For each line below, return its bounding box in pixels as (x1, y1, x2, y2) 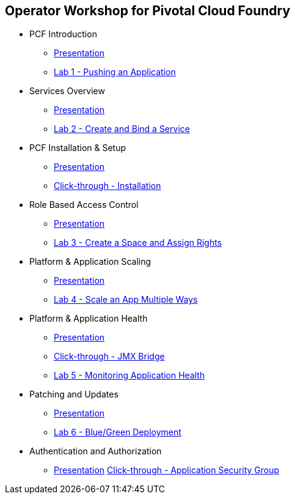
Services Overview (29, 86, 105, 97)
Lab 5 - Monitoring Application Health (54, 370, 205, 381)
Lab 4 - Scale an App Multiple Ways (54, 294, 198, 305)
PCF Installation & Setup (29, 142, 126, 153)
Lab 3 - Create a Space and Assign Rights (54, 237, 222, 248)
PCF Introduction (29, 29, 97, 40)
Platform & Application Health (29, 313, 148, 324)
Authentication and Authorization (29, 446, 162, 457)
